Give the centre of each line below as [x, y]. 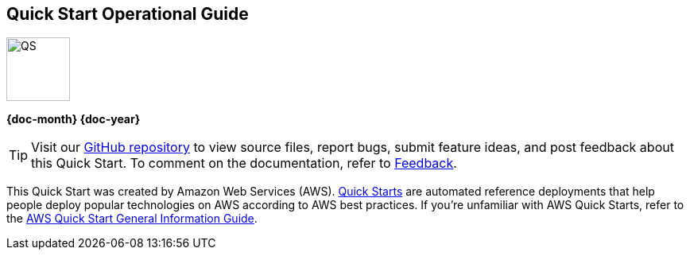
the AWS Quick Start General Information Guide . [132, 219]
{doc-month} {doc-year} [74, 119]
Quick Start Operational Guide [128, 14]
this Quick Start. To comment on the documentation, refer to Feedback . [244, 163]
